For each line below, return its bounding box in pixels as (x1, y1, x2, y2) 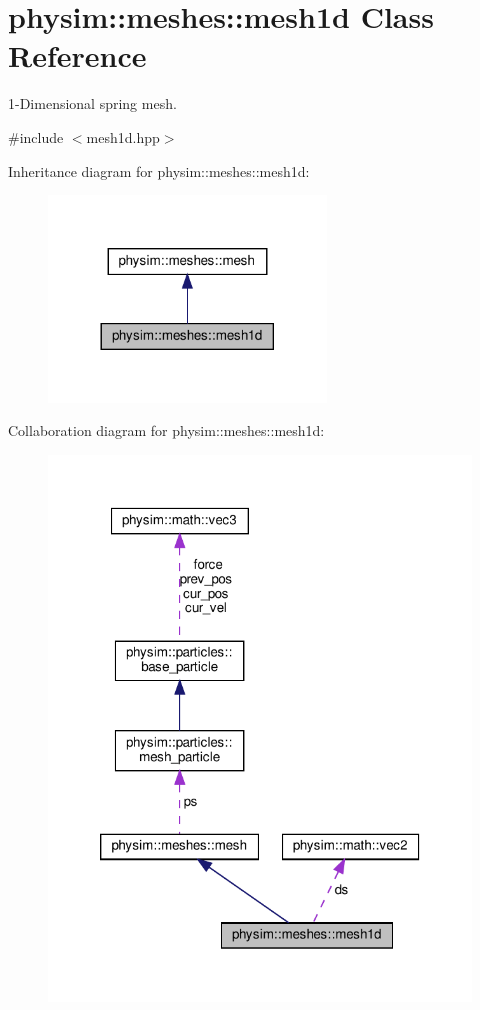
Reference (8, 35, 147, 76)
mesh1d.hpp (86, 126, 160, 147)
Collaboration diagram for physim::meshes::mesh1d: (8, 420, 325, 441)
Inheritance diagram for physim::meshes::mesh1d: (8, 160, 310, 181)
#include (8, 126, 64, 147)
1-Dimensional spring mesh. (8, 93, 177, 114)
